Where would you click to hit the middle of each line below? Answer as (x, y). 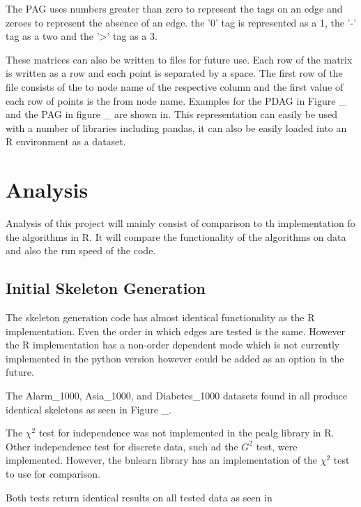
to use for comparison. (53, 473)
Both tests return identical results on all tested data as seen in (139, 497)
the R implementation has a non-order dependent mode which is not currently (173, 345)
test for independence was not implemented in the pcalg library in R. (186, 433)
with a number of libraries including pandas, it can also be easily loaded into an (176, 127)
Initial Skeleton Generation (106, 288)
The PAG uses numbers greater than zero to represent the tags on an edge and (174, 8)
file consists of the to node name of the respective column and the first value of (175, 86)
